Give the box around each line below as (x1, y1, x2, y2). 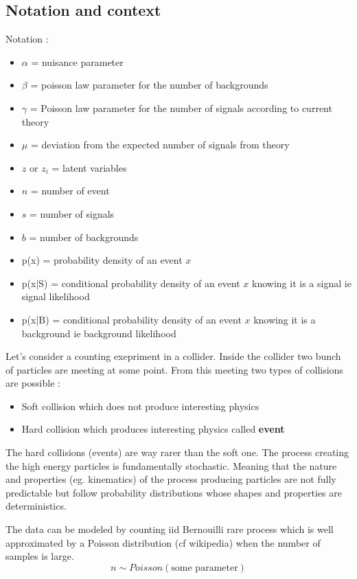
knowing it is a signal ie (252, 275, 352, 290)
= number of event (30, 183, 110, 198)
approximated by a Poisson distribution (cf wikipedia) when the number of (5, 535, 321, 549)
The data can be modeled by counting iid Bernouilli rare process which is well (5, 522, 334, 536)
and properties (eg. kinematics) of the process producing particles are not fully (5, 472, 336, 486)
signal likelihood (21, 289, 90, 304)
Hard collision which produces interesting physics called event (21, 422, 285, 436)
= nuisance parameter (31, 54, 124, 69)
